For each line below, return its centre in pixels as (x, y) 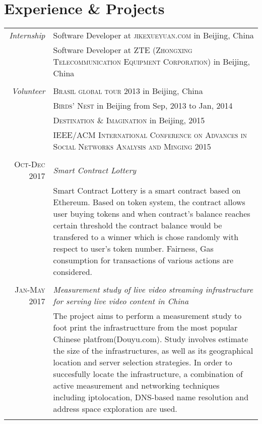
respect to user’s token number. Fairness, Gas (133, 249)
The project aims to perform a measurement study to (147, 316)
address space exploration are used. (115, 409)
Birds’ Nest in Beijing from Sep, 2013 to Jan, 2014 (143, 106)
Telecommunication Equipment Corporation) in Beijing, (151, 62)
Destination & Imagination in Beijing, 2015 (129, 120)
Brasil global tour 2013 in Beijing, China (128, 91)
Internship (27, 35)
